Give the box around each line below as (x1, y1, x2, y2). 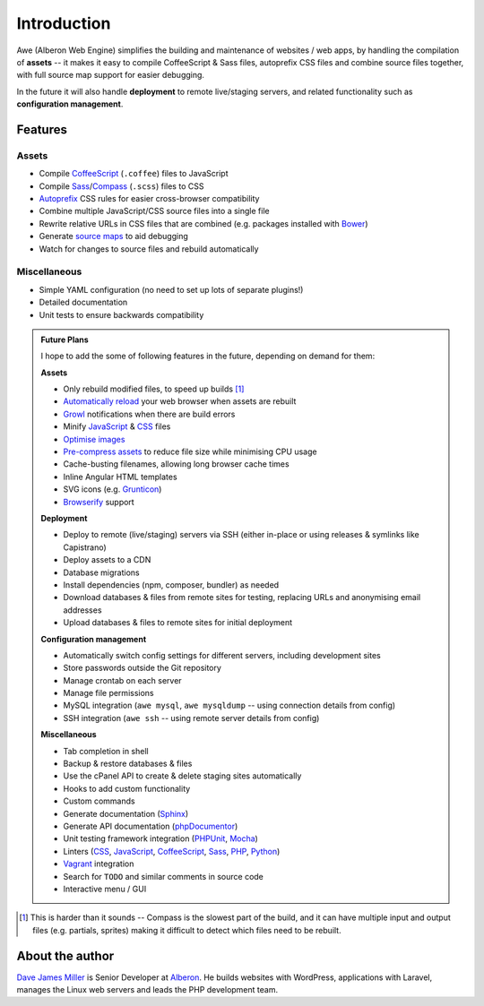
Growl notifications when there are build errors (63, 408, 236, 419)
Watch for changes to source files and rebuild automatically (39, 243, 259, 254)
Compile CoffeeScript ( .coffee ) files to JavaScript (39, 168, 229, 179)
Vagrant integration (63, 858, 134, 869)
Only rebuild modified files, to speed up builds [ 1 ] (63, 383, 245, 394)
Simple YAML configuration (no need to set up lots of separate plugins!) (39, 284, 304, 295)
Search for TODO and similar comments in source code (63, 871, 264, 881)
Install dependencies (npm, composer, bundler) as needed (63, 579, 280, 590)
